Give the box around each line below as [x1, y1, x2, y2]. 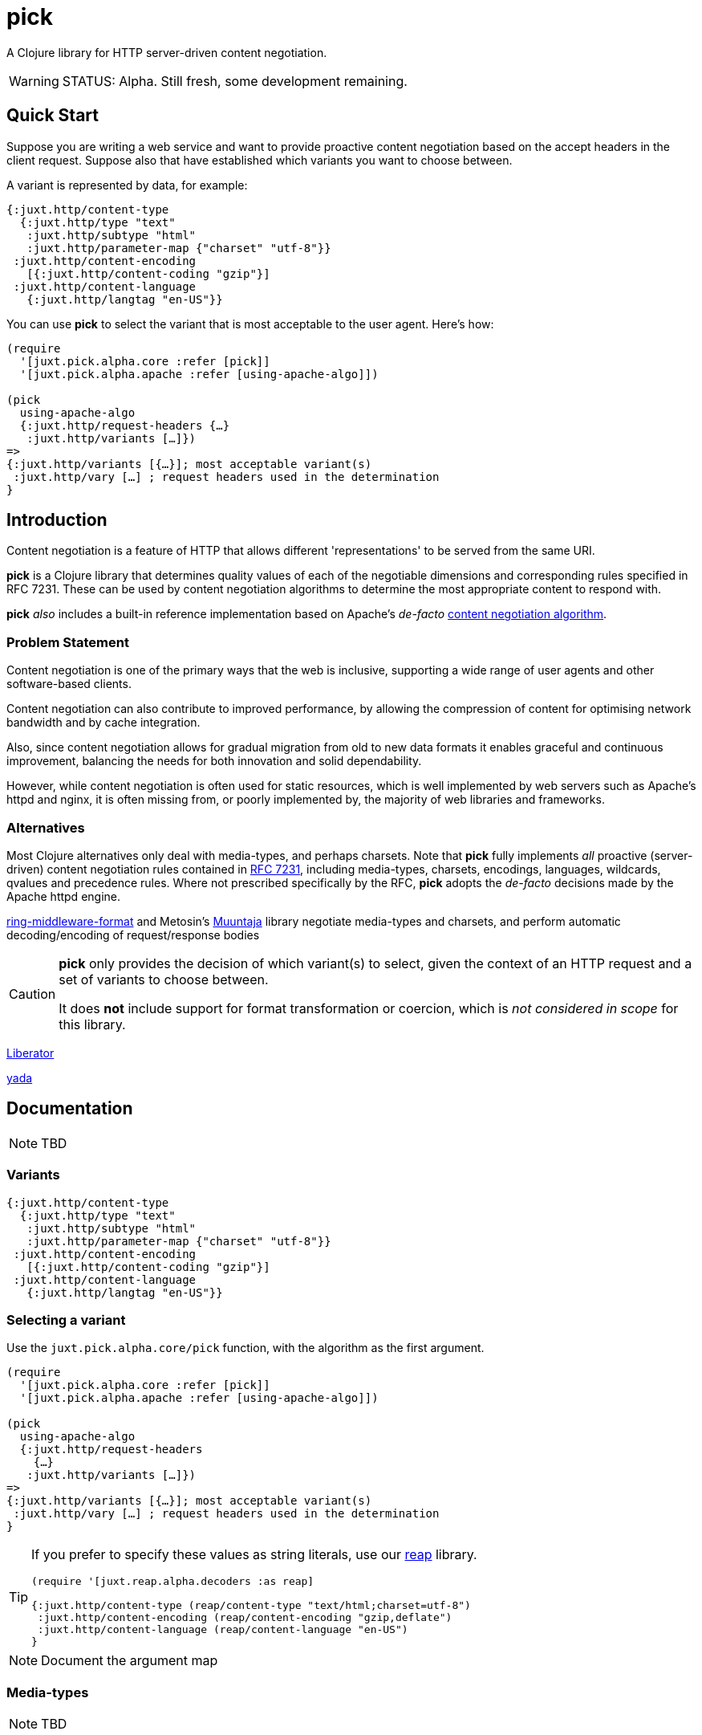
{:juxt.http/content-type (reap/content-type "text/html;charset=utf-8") [31, 1599, 471, 1612]
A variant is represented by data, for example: [6, 177, 248, 192]
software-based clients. [6, 677, 132, 691]
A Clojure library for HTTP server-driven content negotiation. [6, 45, 327, 59]
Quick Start [6, 105, 99, 126]
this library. [59, 1016, 126, 1032]
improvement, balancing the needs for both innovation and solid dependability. [6, 754, 422, 768]
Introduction [6, 510, 108, 531]
